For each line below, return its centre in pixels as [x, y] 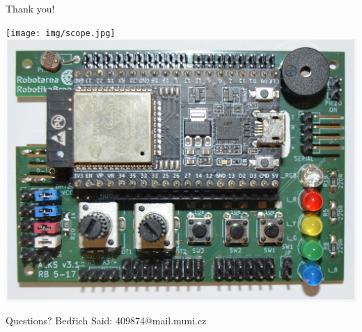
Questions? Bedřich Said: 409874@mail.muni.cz [106, 321]
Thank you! [30, 8]
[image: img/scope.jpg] [61, 33]
